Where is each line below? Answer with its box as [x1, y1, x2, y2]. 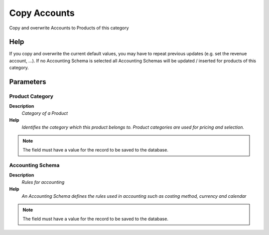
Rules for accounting [21, 179, 65, 185]
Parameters [9, 78, 46, 86]
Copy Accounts [9, 7, 75, 18]
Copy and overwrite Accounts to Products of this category [9, 25, 129, 31]
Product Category [9, 93, 54, 100]
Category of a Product [21, 110, 68, 116]
